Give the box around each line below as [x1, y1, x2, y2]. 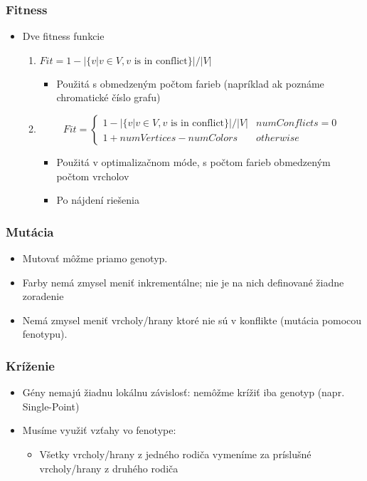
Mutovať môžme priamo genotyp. [22, 251, 168, 265]
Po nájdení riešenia [56, 192, 139, 207]
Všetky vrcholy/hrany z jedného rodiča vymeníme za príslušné [39, 446, 312, 461]
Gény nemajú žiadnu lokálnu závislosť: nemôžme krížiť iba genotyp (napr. [22, 385, 345, 400]
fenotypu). [22, 326, 68, 341]
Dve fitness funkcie [22, 29, 105, 43]
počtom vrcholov [56, 168, 129, 183]
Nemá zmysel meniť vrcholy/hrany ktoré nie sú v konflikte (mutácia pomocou [22, 312, 362, 327]
